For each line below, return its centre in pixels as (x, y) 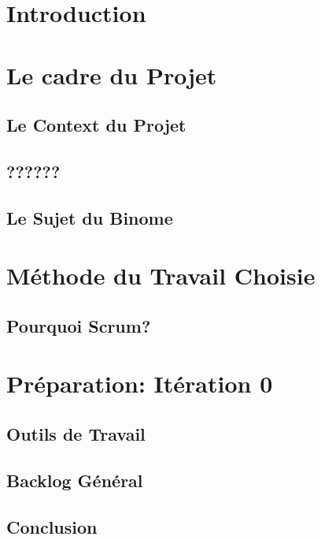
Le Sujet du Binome (90, 217)
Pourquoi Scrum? (79, 325)
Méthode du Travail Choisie (161, 276)
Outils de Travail (76, 434)
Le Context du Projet (96, 125)
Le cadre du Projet (112, 74)
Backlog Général (75, 480)
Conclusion (52, 526)
